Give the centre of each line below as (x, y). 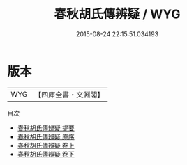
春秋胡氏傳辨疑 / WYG (117, 14)
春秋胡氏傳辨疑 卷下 (46, 154)
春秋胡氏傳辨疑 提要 (46, 128)
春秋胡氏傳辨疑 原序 (46, 136)
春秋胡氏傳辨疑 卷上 (46, 145)
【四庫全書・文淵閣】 (69, 95)
